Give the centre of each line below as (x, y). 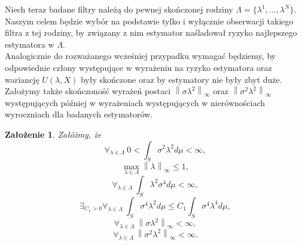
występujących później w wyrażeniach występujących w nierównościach (135, 102)
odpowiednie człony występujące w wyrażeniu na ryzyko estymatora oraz (138, 67)
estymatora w (30, 44)
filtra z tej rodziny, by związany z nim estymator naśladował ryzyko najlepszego (151, 32)
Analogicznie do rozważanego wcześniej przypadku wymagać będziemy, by (141, 56)
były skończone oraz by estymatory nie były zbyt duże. (181, 79)
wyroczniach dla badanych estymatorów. (79, 114)
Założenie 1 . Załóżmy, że (53, 134)
